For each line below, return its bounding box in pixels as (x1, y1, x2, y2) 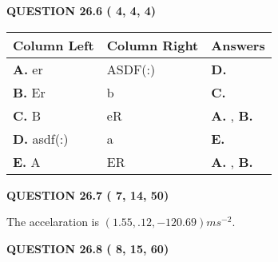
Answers (211, 35, 265, 54)
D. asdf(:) (13, 129, 69, 148)
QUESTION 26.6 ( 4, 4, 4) (6, 2, 157, 18)
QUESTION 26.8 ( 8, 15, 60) (6, 240, 169, 256)
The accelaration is (6, 213, 99, 230)
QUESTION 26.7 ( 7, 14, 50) (6, 186, 169, 203)
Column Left (13, 35, 94, 54)
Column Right (106, 35, 199, 54)
